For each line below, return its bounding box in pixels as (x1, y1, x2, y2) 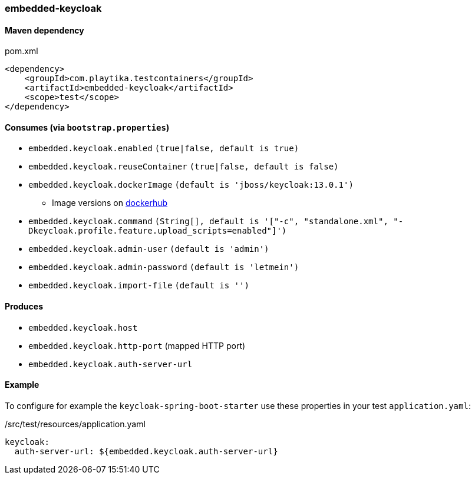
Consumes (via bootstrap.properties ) (5, 122, 170, 132)
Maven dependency (5, 25, 84, 35)
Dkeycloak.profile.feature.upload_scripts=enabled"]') (28, 226, 287, 236)
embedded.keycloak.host (28, 322, 138, 332)
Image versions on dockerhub (52, 198, 168, 208)
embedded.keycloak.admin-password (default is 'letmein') (28, 262, 299, 272)
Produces (5, 301, 43, 312)
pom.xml (5, 46, 38, 56)
